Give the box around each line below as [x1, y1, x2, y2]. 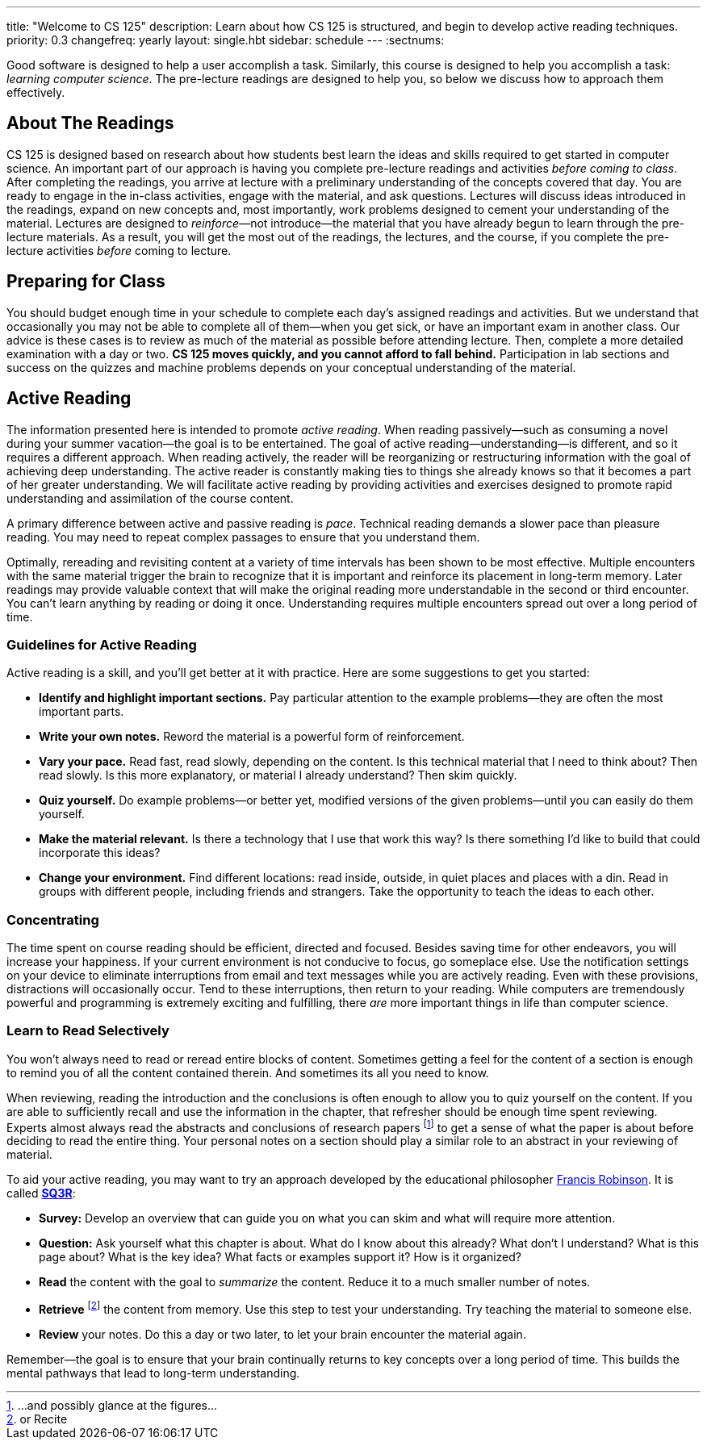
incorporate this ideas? [39, 846, 161, 860]
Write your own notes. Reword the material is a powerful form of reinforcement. [39, 729, 465, 744]
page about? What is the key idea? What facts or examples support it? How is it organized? [39, 1250, 521, 1264]
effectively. [6, 86, 65, 99]
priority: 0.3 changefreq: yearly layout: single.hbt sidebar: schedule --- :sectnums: [6, 33, 445, 47]
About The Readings [6, 113, 174, 134]
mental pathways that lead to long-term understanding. [6, 1366, 300, 1381]
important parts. [39, 704, 124, 719]
